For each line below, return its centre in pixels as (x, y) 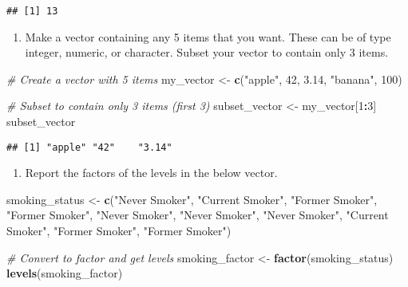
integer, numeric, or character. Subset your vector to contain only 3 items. (207, 52)
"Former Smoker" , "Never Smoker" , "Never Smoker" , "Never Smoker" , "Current (198, 215)
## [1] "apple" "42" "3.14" (89, 147)
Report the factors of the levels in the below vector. (151, 173)
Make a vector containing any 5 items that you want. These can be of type (208, 36)
